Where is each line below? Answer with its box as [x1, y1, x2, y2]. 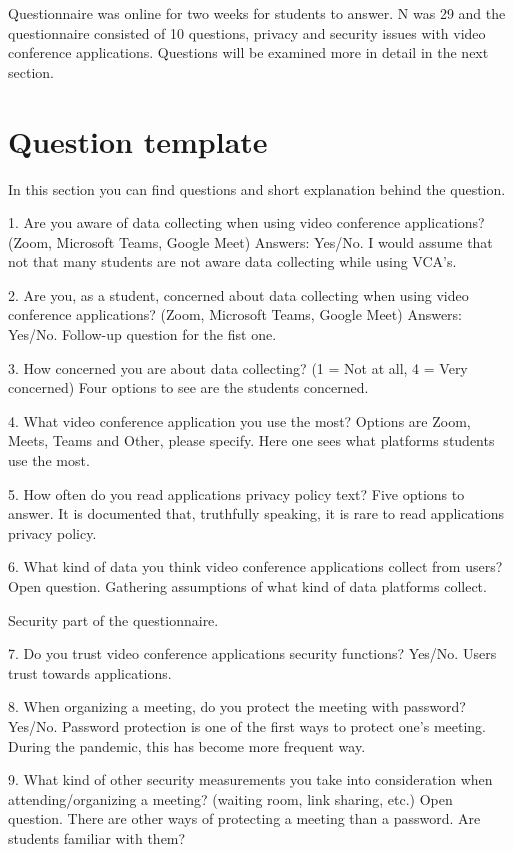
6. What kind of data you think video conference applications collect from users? [8, 556, 503, 577]
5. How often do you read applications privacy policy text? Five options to [8, 483, 465, 504]
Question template [8, 120, 268, 161]
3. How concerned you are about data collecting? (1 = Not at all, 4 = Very [8, 357, 468, 378]
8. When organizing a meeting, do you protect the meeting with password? [8, 696, 466, 717]
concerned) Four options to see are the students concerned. [8, 377, 369, 398]
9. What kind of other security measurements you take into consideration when [8, 769, 493, 790]
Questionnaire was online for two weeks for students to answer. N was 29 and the [8, 3, 506, 23]
